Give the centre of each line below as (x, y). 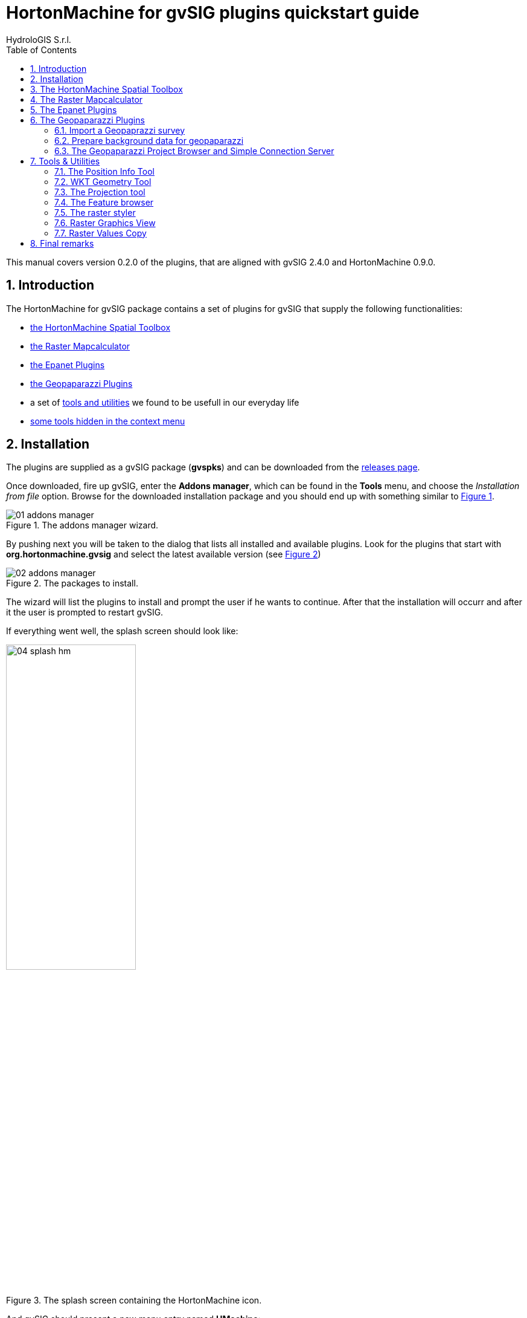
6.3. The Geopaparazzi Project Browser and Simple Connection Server (194, 151)
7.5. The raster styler (95, 212)
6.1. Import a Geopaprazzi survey (120, 130)
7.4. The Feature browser (104, 202)
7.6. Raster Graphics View (105, 222)
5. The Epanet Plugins (74, 109)
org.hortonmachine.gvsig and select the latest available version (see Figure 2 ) (164, 554)
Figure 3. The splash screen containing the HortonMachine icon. (134, 1300)
